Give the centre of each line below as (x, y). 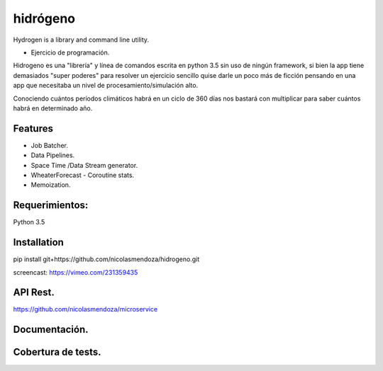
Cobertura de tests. (57, 352)
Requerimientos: (51, 205)
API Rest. (34, 293)
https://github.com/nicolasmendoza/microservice (85, 309)
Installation (38, 242)
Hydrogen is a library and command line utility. (81, 40)
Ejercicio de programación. (70, 52)
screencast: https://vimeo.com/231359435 (76, 272)
